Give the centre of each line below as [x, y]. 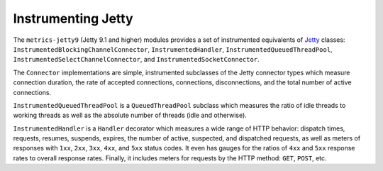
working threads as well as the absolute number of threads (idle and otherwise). [130, 115]
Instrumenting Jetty [73, 18]
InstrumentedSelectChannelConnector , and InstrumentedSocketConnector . [136, 60]
